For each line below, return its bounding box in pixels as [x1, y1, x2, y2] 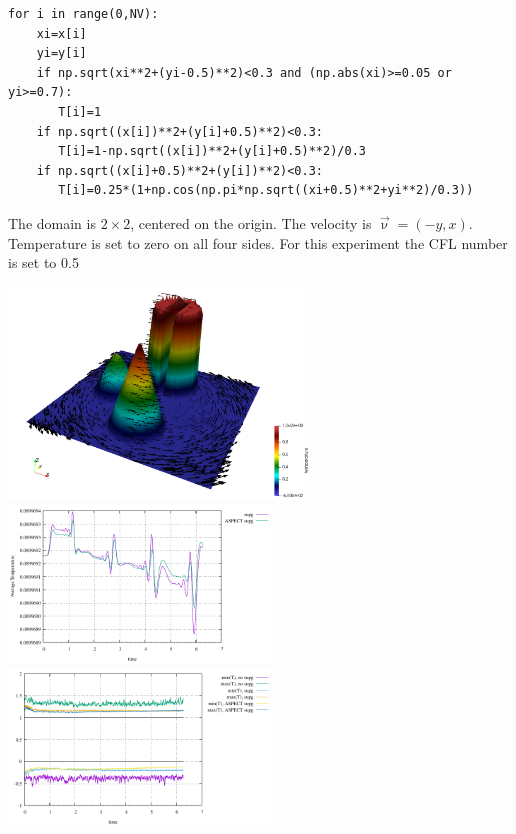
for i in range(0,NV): [8, 7, 159, 21]
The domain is [8, 212, 96, 233]
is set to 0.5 [8, 252, 79, 273]
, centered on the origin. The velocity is [130, 212, 372, 233]
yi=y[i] [36, 46, 87, 61]
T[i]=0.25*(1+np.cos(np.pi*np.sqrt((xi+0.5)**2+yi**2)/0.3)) [58, 183, 474, 198]
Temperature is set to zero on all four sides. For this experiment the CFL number [8, 232, 508, 253]
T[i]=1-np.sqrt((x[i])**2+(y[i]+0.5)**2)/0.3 [58, 144, 366, 159]
